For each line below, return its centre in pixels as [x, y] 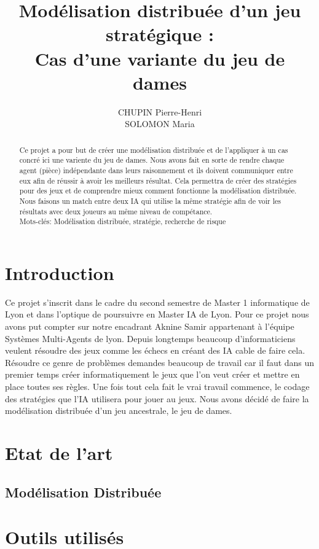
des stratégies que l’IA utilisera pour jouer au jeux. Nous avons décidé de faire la [157, 398]
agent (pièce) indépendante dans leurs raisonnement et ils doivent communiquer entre [156, 170]
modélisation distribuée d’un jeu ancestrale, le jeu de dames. [119, 411]
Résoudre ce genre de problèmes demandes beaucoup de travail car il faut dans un [160, 362]
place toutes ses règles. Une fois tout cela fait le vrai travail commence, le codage [157, 387]
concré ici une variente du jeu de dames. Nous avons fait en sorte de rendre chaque [152, 160]
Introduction [60, 272]
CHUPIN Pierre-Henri [160, 111]
